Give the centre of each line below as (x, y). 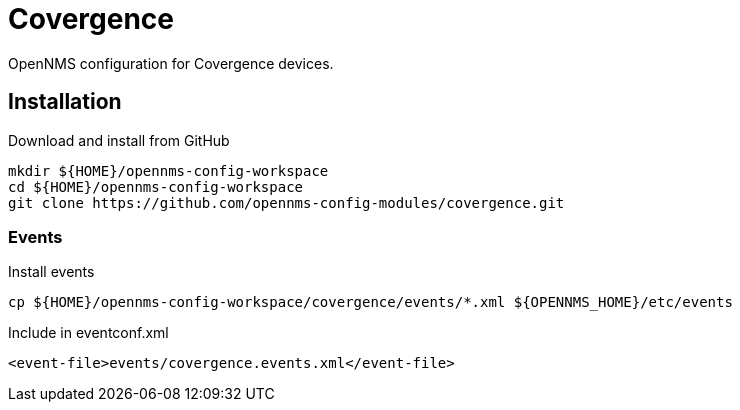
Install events (51, 272)
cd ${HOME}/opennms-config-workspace (156, 186)
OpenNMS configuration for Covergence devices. (171, 63)
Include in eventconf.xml (88, 333)
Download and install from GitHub (119, 140)
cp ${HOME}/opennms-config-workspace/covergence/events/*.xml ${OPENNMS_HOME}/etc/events (370, 302)
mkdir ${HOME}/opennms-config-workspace (168, 170)
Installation (65, 102)
